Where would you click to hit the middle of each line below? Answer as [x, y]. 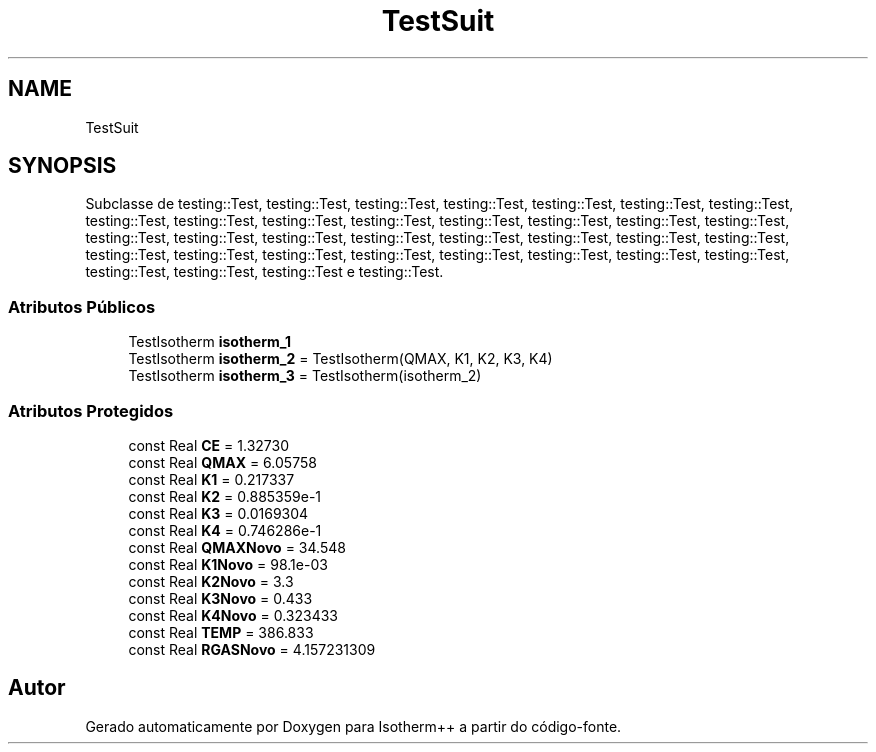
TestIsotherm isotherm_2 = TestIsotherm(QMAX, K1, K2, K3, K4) [340, 359]
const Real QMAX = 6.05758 [222, 462]
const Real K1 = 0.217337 [211, 479]
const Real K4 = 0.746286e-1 [225, 530]
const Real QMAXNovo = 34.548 [237, 547]
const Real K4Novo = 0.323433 [233, 615]
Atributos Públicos [82, 306]
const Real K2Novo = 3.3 [211, 581]
